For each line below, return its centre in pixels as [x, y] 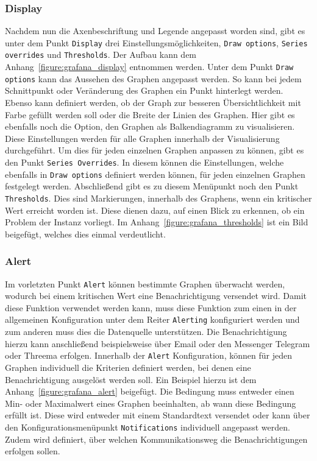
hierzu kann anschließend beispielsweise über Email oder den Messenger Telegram [158, 343]
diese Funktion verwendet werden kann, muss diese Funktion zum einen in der [151, 307]
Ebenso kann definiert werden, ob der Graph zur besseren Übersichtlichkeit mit [153, 103]
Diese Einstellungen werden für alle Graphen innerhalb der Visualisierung [142, 138]
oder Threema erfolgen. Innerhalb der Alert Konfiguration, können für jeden [148, 355]
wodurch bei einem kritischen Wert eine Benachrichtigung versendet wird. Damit [156, 296]
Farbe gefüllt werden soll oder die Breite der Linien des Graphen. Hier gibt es [150, 114]
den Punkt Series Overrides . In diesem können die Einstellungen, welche [144, 162]
